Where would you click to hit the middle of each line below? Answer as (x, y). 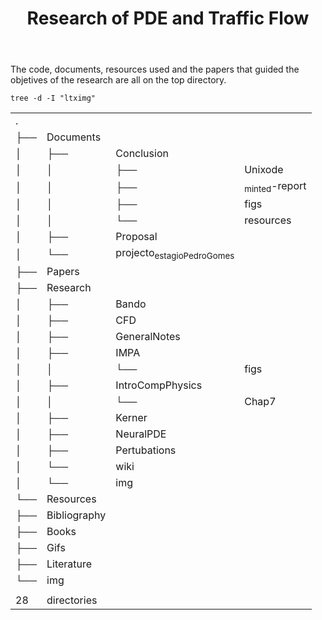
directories (72, 600)
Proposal (136, 237)
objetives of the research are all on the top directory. (118, 80)
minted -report (275, 187)
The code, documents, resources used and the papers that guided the (155, 69)
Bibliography (76, 515)
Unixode (264, 170)
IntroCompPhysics (159, 385)
